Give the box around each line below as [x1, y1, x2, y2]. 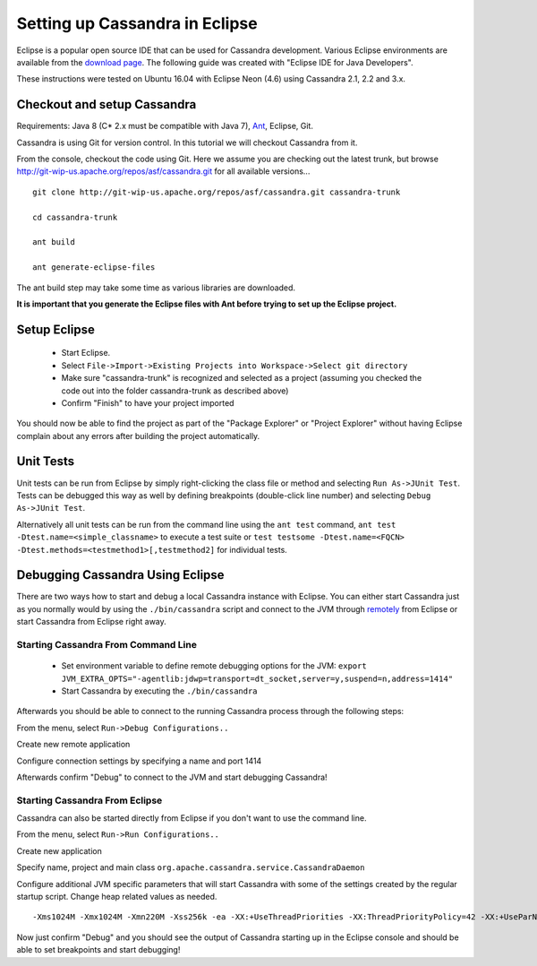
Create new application [16, 845, 102, 856]
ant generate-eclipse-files [32, 263, 156, 272]
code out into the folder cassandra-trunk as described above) [61, 385, 289, 396]
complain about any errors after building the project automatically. [16, 430, 260, 441]
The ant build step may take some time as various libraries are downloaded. [16, 282, 295, 293]
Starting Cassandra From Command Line [16, 638, 197, 651]
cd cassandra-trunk [32, 211, 118, 222]
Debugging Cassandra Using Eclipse [16, 567, 225, 582]
